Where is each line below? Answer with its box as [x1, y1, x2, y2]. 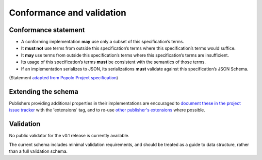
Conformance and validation [9, 7, 126, 18]
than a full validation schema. [9, 148, 68, 154]
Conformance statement [9, 26, 85, 34]
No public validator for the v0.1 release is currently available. [9, 133, 130, 139]
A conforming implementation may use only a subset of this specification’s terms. [21, 39, 184, 45]
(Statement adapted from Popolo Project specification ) [9, 75, 118, 81]
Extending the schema [9, 88, 79, 96]
